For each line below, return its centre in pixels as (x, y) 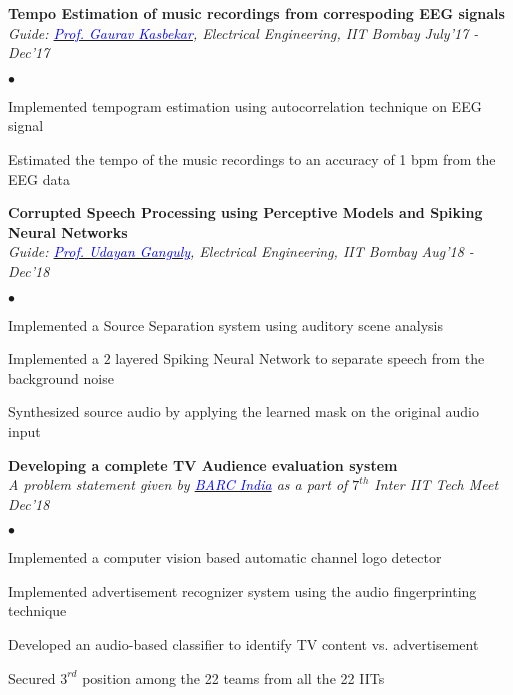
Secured (32, 677)
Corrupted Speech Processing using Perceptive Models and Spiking (245, 212)
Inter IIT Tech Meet (436, 484)
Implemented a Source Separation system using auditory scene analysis (225, 324)
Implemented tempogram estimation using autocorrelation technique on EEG (245, 105)
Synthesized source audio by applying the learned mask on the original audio (243, 411)
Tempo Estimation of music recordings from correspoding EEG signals (256, 13)
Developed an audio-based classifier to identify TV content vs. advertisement (243, 644)
